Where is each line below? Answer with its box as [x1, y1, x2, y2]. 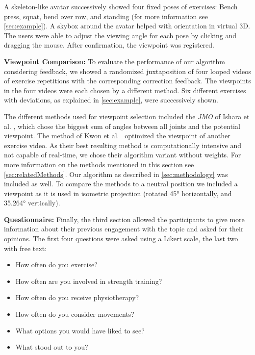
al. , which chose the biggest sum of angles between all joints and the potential [4, 121, 240, 131]
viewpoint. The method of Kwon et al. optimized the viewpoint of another [4, 130, 230, 141]
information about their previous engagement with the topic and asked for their [4, 224, 244, 234]
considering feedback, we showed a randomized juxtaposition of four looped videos [4, 66, 251, 76]
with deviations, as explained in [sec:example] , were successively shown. [4, 95, 218, 105]
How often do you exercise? [15, 259, 98, 270]
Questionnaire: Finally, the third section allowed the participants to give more [4, 214, 245, 224]
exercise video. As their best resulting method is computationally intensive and [4, 140, 241, 150]
